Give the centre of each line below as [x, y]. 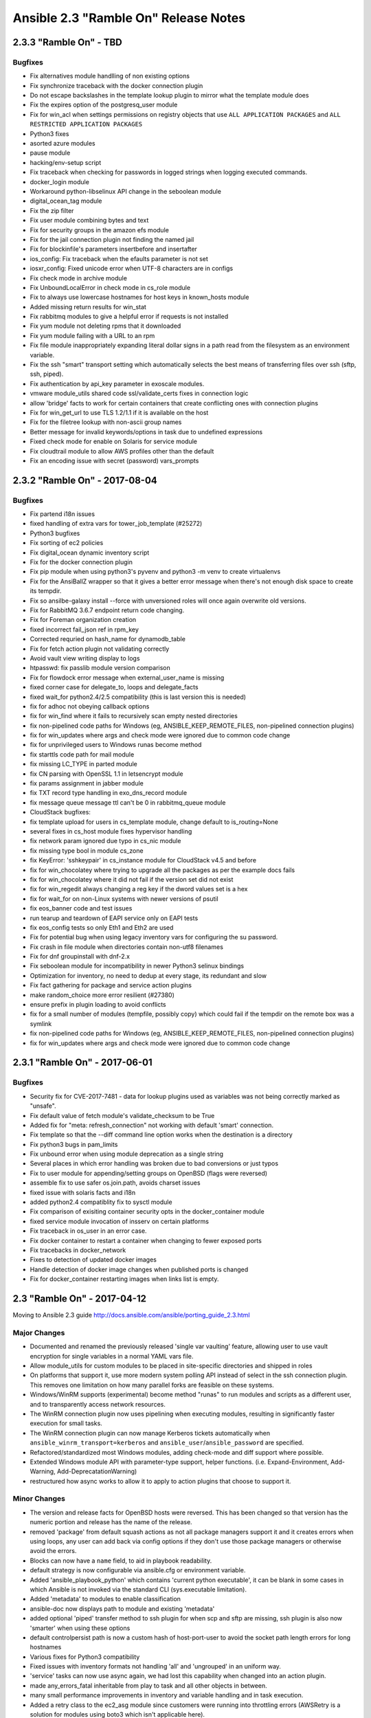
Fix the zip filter [52, 210]
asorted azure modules [63, 144]
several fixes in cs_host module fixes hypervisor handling [111, 831]
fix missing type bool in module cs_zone [87, 850]
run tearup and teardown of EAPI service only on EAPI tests [114, 918]
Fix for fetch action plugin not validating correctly [100, 649]
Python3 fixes [49, 133]
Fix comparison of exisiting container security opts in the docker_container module [147, 1212]
